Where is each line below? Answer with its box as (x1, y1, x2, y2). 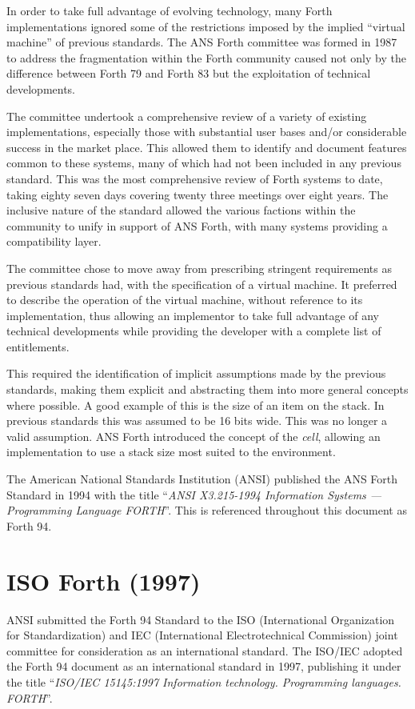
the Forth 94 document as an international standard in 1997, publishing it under (6, 658, 401, 675)
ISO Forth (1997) (6, 564, 201, 597)
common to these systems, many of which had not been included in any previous (6, 154, 401, 171)
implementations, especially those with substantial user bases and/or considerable (6, 123, 407, 140)
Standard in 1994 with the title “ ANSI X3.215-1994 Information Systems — (6, 486, 382, 503)
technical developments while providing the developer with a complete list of (6, 322, 381, 339)
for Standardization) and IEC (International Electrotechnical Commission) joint (6, 627, 398, 643)
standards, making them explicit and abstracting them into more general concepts (6, 381, 409, 398)
